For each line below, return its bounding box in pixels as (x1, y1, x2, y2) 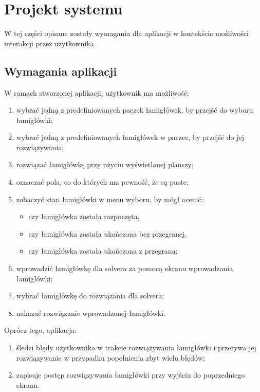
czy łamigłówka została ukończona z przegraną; (28, 245, 178, 256)
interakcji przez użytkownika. (4, 38, 96, 48)
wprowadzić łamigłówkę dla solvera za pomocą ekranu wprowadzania (16, 263, 233, 274)
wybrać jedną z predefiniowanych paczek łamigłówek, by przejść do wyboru (16, 104, 253, 115)
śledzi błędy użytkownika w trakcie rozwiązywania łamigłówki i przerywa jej (16, 342, 256, 353)
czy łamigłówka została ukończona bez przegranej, (28, 228, 187, 239)
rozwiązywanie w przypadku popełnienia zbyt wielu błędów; (16, 352, 205, 363)
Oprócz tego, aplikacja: (4, 325, 77, 335)
